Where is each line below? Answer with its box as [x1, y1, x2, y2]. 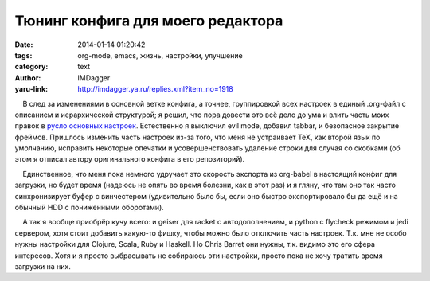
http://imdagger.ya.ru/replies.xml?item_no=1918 [77, 84, 234, 94]
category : [14, 62, 49, 72]
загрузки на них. [14, 261, 71, 271]
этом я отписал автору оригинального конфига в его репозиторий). [14, 154, 245, 164]
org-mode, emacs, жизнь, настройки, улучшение [77, 50, 243, 60]
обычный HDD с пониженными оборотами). [14, 203, 165, 213]
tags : [14, 50, 33, 60]
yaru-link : [14, 84, 48, 94]
